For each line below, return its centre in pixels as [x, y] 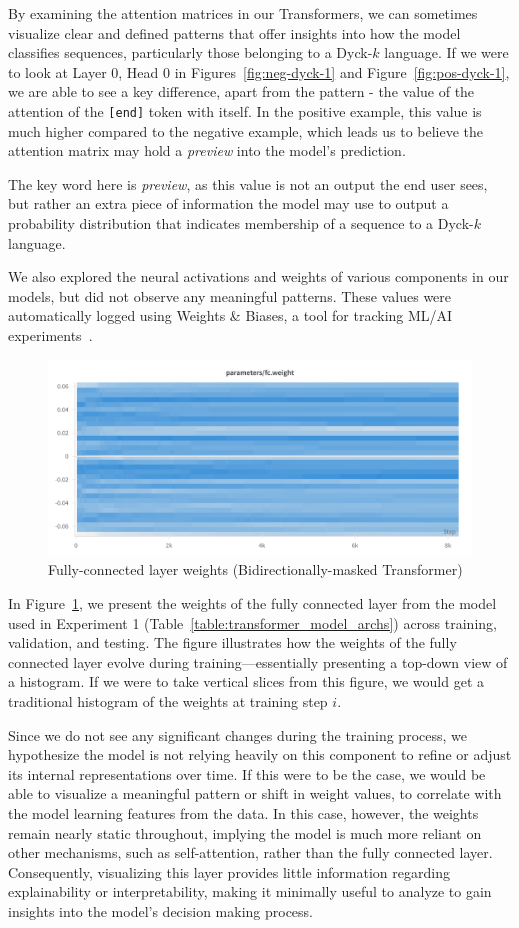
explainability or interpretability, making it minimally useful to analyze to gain [250, 891]
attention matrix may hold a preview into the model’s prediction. [207, 150]
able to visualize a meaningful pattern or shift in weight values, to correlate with [255, 793]
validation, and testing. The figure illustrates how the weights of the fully [232, 642]
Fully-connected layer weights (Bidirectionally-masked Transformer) [255, 569]
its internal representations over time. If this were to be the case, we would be [247, 773]
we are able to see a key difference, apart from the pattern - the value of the [241, 91]
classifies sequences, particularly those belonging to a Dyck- [190, 52]
